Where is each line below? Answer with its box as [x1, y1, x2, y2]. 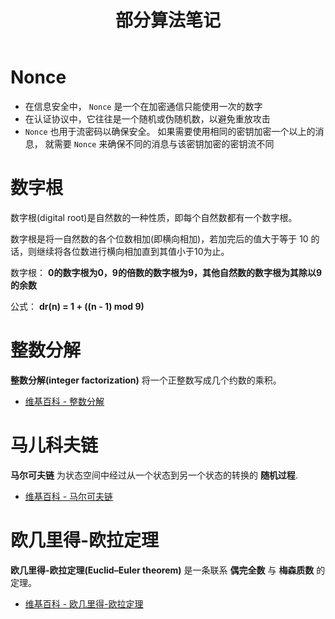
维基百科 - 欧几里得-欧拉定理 [24, 597, 144, 610]
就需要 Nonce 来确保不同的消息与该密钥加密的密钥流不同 [44, 137, 275, 150]
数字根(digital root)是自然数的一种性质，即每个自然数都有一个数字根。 [10, 211, 298, 223]
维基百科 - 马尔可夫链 [24, 490, 114, 502]
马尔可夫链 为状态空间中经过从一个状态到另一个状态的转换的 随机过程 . [10, 469, 298, 481]
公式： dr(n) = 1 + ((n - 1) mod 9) [10, 300, 145, 312]
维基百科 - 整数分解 [24, 395, 105, 407]
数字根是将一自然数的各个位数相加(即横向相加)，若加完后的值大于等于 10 [10, 232, 309, 245]
